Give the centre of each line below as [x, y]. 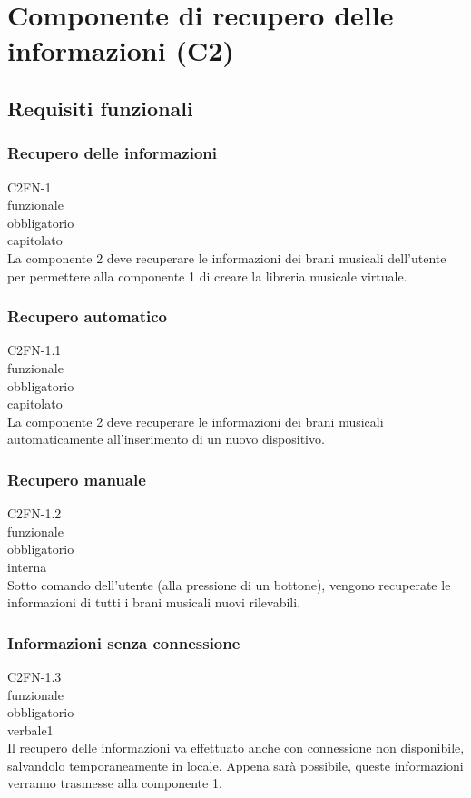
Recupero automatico [88, 316]
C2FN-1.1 [34, 350]
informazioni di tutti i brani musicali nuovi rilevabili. [154, 602]
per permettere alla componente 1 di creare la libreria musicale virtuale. [207, 276]
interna [27, 566]
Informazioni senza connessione [124, 642]
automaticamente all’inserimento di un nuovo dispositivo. [166, 439]
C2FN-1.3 [34, 676]
